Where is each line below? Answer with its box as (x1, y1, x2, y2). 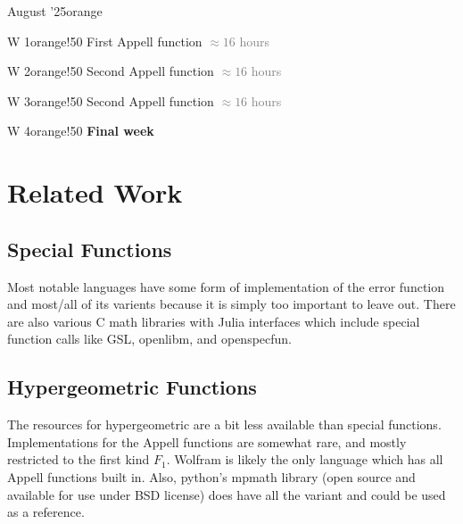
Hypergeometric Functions (7, 373, 257, 401)
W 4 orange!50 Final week (7, 121, 154, 140)
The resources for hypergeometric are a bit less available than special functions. (7, 415, 442, 434)
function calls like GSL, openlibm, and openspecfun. (7, 329, 293, 348)
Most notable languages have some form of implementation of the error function (7, 277, 444, 295)
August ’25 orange (7, 2, 103, 20)
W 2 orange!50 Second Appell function (7, 62, 214, 80)
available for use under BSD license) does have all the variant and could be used (7, 485, 446, 503)
